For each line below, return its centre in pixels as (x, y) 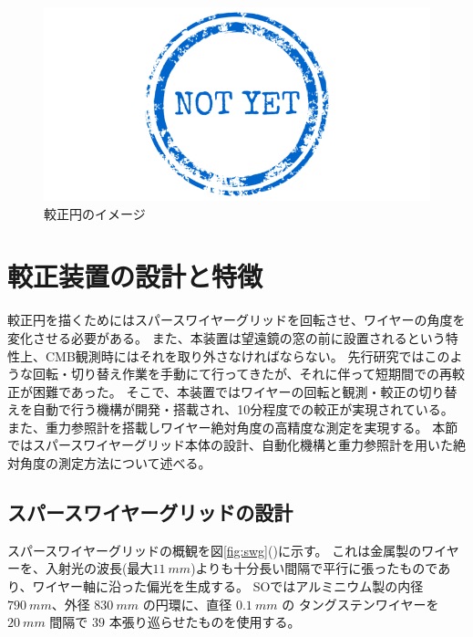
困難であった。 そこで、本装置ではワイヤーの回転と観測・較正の (226, 391)
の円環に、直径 (187, 604)
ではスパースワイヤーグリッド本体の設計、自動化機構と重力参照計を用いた (230, 445)
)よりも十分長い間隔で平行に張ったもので (314, 568)
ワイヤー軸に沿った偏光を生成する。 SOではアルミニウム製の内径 (228, 586)
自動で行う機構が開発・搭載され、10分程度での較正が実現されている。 (243, 409)
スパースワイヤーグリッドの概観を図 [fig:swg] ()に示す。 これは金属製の (215, 550)
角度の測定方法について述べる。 (115, 463)
